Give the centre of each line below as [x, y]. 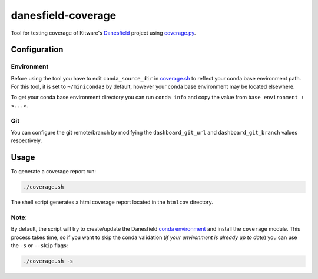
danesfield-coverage [64, 15]
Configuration [37, 50]
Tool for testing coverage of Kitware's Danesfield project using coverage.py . [103, 33]
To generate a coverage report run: [54, 172]
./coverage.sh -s [48, 261]
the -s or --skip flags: [39, 246]
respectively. [26, 140]
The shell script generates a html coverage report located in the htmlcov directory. [112, 202]
